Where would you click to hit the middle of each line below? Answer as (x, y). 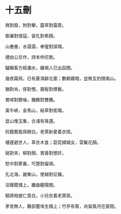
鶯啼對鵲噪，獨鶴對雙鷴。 (31, 99)
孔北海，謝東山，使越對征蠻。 (36, 174)
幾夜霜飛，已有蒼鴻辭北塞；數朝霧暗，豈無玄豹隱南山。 (62, 78)
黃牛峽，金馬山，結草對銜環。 (36, 110)
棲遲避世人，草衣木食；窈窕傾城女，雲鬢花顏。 (53, 142)
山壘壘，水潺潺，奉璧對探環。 (36, 46)
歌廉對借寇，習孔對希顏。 (31, 36)
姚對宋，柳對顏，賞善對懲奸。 (36, 153)
